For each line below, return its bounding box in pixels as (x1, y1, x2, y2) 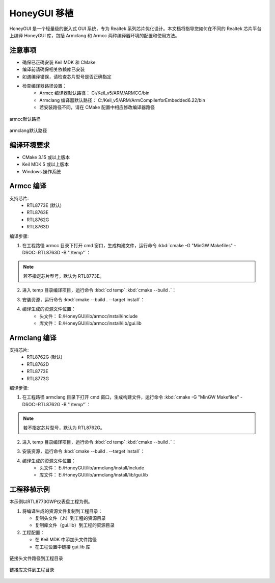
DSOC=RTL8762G (22, 401, 61, 407)
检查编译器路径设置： (22, 83, 67, 89)
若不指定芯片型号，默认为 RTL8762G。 (23, 425, 105, 431)
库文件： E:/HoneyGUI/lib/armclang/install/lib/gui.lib (39, 472, 148, 478)
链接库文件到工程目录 (9, 567, 54, 573)
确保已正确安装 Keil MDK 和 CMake (22, 59, 96, 65)
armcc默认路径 (9, 116, 41, 122)
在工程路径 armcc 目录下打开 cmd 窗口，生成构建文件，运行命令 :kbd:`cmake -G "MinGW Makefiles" (22, 242, 233, 248)
